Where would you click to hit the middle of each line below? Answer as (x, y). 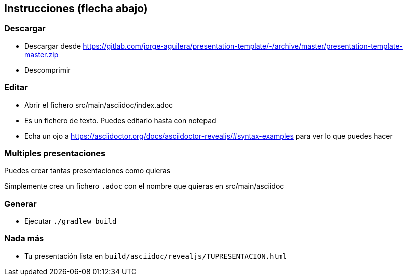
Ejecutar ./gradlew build (70, 221)
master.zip (41, 54)
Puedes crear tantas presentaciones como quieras (87, 171)
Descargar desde (53, 46)
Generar (20, 204)
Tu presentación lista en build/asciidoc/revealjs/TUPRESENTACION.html (155, 256)
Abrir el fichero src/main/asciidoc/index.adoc (99, 105)
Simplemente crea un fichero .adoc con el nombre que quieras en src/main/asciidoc (144, 186)
